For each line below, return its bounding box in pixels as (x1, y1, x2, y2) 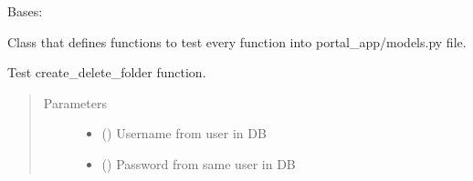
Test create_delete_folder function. (7, 63, 206, 82)
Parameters (43, 93, 107, 112)
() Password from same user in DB (101, 154, 296, 173)
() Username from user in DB (101, 124, 267, 143)
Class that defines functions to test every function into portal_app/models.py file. (7, 32, 467, 51)
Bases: (7, 2, 43, 20)
